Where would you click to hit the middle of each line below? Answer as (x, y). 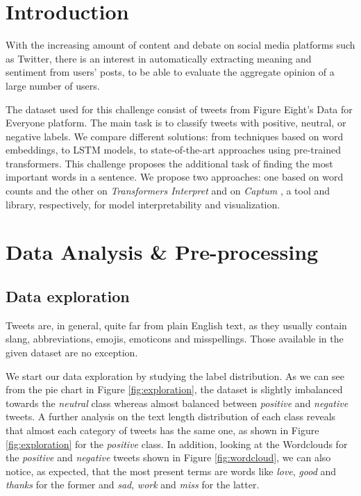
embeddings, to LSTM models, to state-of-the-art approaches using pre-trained (173, 150)
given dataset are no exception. (72, 353)
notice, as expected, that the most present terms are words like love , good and (171, 471)
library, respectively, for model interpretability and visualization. (143, 204)
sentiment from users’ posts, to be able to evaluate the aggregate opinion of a (170, 72)
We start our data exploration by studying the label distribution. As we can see (175, 375)
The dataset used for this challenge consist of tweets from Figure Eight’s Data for (179, 109)
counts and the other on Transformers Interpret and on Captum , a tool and (168, 191)
